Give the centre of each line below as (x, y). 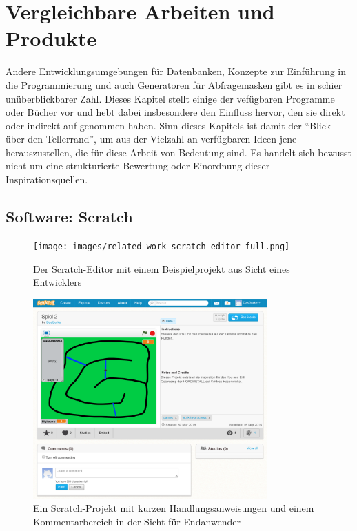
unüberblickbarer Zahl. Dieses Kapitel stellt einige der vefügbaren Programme (170, 98)
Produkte (51, 38)
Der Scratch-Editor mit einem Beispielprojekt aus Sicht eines (162, 268)
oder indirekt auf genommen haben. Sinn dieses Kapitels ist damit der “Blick (168, 125)
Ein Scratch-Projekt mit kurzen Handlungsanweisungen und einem (174, 508)
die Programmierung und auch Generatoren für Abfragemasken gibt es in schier (174, 84)
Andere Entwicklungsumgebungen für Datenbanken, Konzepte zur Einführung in (176, 71)
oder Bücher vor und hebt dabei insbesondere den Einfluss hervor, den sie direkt (175, 112)
